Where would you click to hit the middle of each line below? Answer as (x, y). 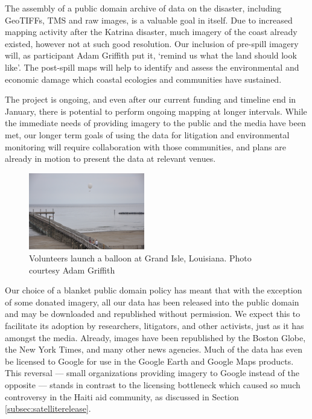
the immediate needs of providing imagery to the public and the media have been (155, 123)
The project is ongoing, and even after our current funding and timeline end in (151, 99)
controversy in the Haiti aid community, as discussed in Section (122, 396)
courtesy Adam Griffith (72, 270)
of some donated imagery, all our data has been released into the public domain (152, 302)
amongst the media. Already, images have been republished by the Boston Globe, (155, 337)
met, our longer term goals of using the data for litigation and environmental (147, 134)
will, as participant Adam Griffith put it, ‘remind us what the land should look (151, 55)
